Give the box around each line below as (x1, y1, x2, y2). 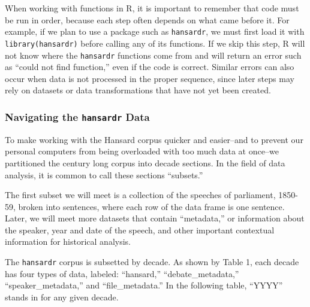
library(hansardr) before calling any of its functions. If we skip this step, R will (5, 37, 305, 49)
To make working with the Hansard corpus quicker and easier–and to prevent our (5, 133, 303, 145)
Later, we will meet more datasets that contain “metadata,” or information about (5, 212, 305, 224)
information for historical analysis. (5, 235, 131, 248)
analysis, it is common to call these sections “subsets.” (5, 168, 203, 181)
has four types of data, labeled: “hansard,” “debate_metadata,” (5, 267, 239, 279)
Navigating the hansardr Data (5, 109, 150, 124)
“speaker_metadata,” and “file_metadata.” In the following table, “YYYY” (5, 279, 283, 291)
